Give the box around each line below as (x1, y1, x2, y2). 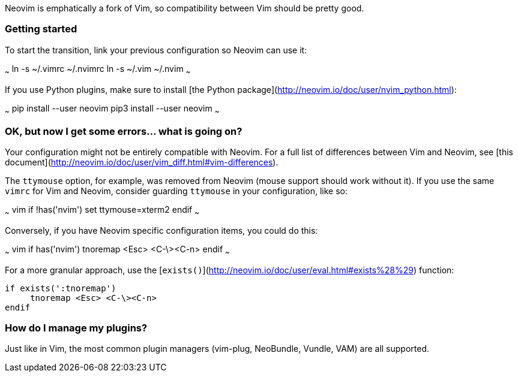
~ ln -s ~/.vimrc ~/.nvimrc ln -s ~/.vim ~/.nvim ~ (5, 63, 191, 76)
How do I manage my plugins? (5, 322, 148, 334)
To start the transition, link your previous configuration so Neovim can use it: (5, 44, 307, 55)
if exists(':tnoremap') (5, 283, 116, 293)
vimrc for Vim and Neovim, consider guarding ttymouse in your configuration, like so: (5, 186, 348, 197)
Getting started (5, 23, 77, 35)
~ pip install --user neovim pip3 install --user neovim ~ (5, 102, 220, 116)
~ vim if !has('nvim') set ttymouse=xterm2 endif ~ (5, 204, 199, 217)
